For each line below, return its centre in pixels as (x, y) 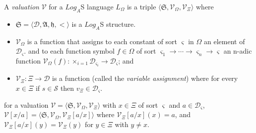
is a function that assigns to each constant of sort (102, 41)
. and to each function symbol (69, 51)
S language (97, 6)
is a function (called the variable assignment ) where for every (145, 78)
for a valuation (26, 104)
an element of (224, 41)
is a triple (141, 6)
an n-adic (238, 51)
